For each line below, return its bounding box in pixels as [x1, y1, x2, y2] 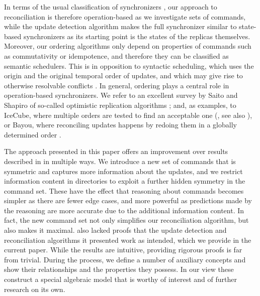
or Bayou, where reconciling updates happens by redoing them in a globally [4, 119, 237, 130]
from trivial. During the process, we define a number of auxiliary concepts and [4, 254, 246, 264]
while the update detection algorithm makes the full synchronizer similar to [4, 21, 237, 32]
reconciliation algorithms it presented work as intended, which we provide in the [4, 234, 251, 245]
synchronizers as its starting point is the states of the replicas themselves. [23, 31, 250, 41]
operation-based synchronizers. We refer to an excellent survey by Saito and [4, 90, 238, 100]
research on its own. [4, 283, 65, 294]
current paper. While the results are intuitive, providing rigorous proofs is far [4, 244, 242, 255]
